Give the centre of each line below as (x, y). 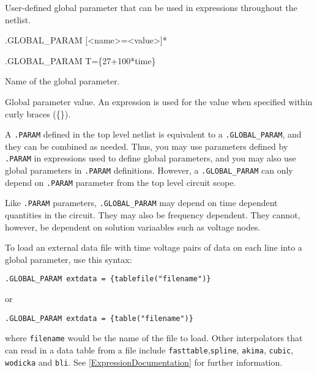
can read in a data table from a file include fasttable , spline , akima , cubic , (149, 349)
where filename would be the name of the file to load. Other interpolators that (154, 338)
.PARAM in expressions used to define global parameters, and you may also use (151, 158)
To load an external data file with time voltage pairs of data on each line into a (154, 247)
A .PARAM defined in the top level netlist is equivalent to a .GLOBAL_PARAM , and (153, 134)
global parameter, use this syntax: (69, 259)
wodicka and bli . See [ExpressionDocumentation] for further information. (144, 362)
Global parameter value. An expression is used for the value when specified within (159, 101)
